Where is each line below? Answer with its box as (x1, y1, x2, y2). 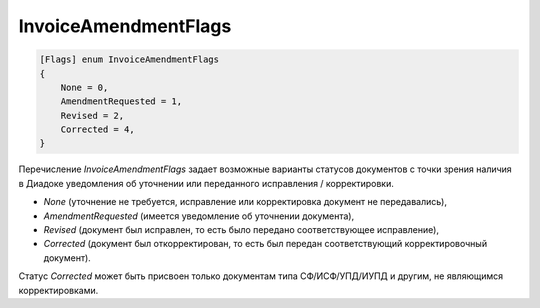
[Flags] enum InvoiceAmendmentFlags (39, 54, 220, 65)
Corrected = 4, (60, 124, 135, 135)
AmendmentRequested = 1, (60, 96, 183, 107)
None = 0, (60, 81, 109, 93)
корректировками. (18, 284, 99, 296)
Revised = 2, (60, 110, 125, 121)
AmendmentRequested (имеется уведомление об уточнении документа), (43, 210, 355, 222)
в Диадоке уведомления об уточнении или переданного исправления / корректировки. (18, 177, 394, 189)
